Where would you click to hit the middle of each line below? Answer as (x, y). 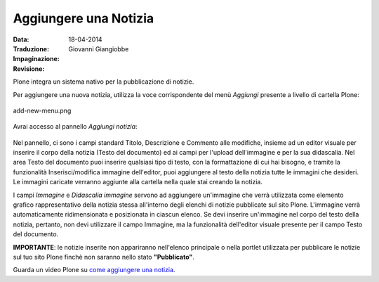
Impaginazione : (36, 59)
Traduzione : (31, 49)
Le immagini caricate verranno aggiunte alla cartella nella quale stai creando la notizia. (138, 182)
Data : (21, 39)
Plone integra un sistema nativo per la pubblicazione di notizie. (104, 82)
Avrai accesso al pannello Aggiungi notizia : (75, 127)
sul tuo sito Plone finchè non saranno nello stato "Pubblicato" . (104, 257)
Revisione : (29, 69)
